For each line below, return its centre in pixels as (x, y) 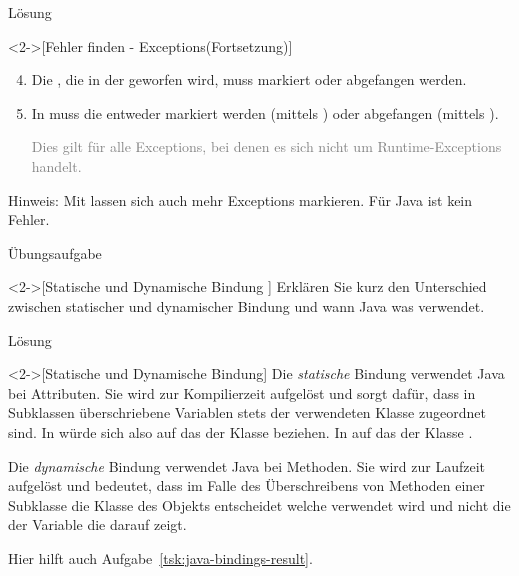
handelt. (56, 165)
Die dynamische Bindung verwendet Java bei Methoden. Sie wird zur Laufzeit (247, 465)
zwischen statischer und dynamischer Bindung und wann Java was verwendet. (246, 305)
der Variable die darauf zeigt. (97, 524)
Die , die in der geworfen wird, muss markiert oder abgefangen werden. (249, 79)
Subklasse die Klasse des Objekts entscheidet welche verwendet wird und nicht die (259, 504)
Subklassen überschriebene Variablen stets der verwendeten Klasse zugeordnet (247, 412)
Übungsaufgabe (55, 252)
